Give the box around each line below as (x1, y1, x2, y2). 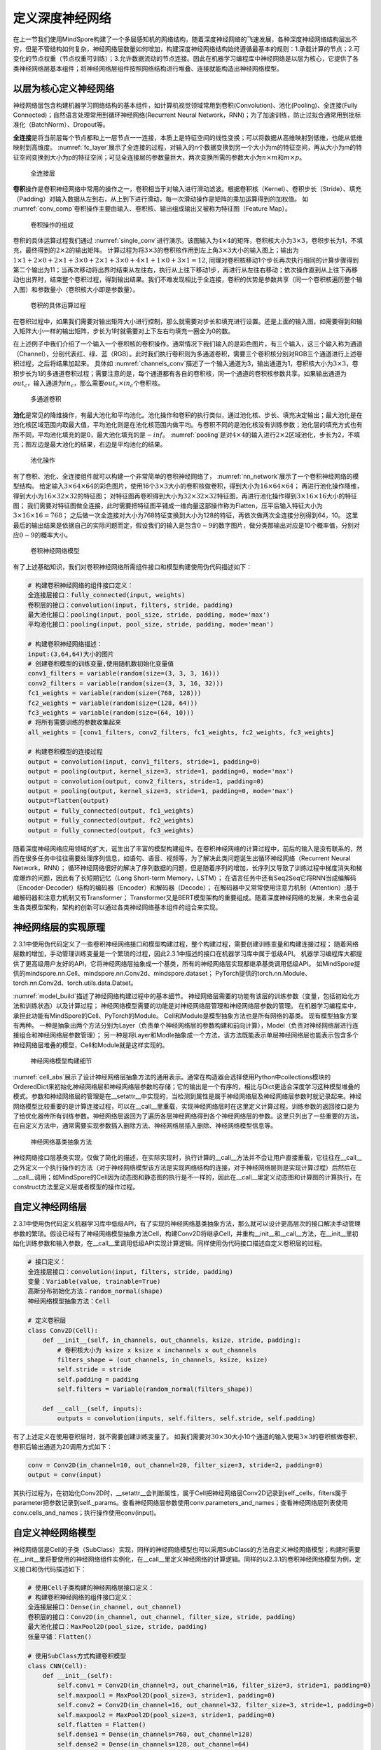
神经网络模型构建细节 (30, 1057, 92, 1065)
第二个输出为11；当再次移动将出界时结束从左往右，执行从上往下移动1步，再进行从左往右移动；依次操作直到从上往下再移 (13, 266, 359, 274)
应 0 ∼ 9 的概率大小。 (13, 531, 72, 539)
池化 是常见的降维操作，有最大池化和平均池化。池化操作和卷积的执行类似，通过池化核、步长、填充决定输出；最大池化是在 (13, 410, 363, 419)
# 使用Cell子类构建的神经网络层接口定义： (27, 1583, 155, 1592)
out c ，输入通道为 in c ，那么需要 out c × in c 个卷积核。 (13, 379, 165, 388)
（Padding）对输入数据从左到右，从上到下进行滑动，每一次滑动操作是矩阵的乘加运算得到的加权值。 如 (13, 195, 309, 203)
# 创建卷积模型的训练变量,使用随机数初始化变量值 (27, 659, 174, 668)
